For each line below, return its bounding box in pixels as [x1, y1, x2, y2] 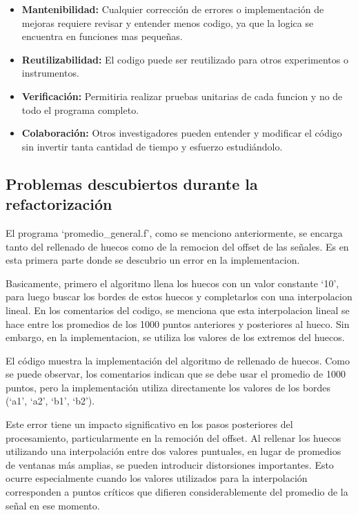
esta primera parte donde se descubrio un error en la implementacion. [6, 253, 300, 267]
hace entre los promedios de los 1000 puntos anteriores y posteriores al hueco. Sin [6, 316, 350, 331]
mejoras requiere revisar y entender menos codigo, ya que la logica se [21, 15, 314, 30]
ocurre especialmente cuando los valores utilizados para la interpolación [6, 471, 308, 485]
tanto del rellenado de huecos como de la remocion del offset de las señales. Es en [6, 239, 349, 253]
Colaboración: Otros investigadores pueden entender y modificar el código [21, 126, 342, 140]
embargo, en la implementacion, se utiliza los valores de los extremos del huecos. [6, 330, 345, 344]
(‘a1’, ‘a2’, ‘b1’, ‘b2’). [6, 393, 95, 408]
